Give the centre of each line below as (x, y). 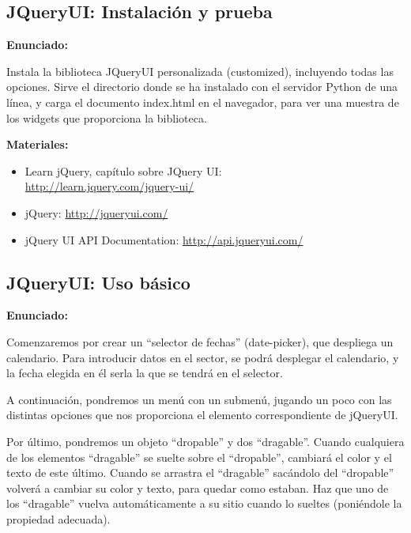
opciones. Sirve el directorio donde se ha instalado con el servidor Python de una (202, 87)
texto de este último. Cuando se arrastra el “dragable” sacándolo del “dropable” (200, 473)
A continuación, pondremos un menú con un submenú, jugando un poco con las (199, 399)
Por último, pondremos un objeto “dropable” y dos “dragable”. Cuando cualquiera (205, 441)
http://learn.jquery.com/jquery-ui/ (109, 186)
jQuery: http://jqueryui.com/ (96, 212)
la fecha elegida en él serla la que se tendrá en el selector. (145, 373)
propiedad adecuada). (58, 518)
